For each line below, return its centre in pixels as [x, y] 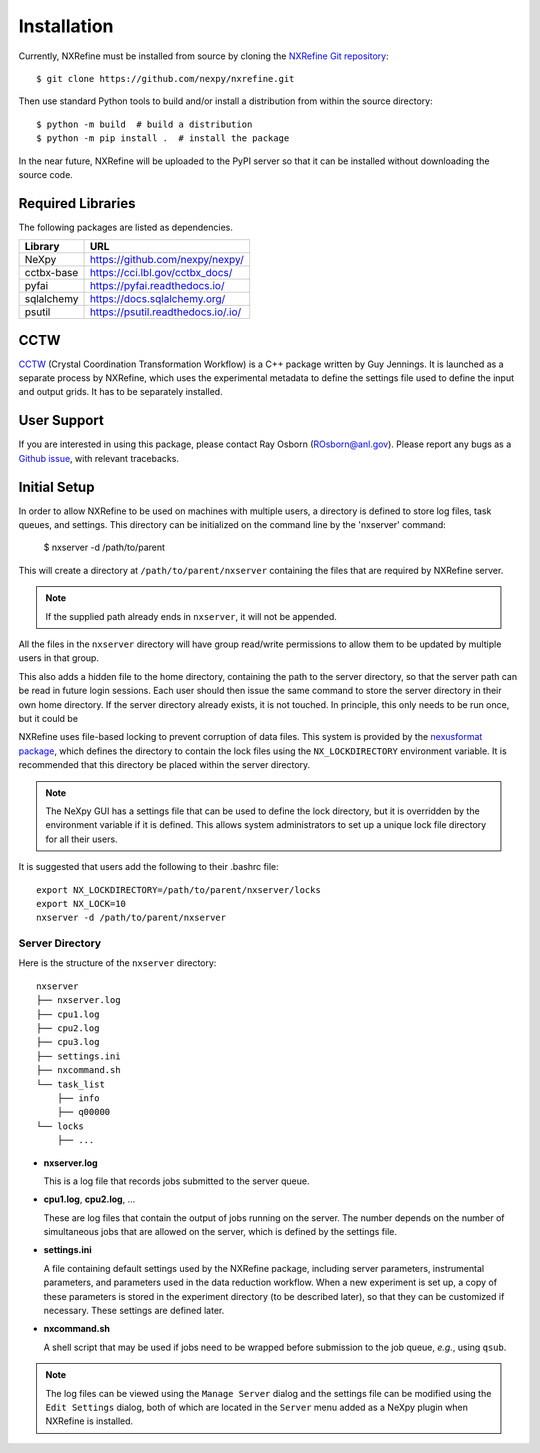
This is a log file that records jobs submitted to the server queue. [176, 1181]
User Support [61, 420]
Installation [66, 26]
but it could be [48, 718]
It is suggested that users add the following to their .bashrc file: [148, 867]
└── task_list [70, 1084]
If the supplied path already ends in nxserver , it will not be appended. [191, 616]
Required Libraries [77, 203]
